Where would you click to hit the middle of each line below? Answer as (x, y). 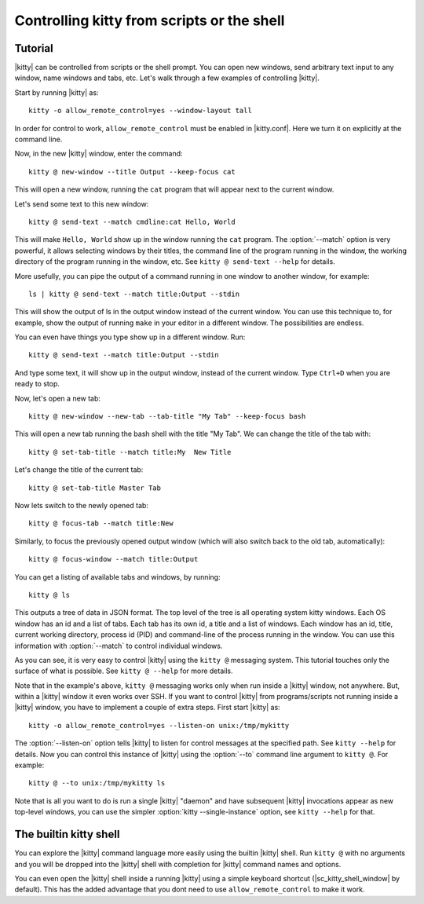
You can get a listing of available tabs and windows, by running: (117, 576)
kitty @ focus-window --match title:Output (113, 559)
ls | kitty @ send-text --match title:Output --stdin (134, 294)
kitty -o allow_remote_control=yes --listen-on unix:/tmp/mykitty (159, 725)
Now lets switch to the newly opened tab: (82, 505)
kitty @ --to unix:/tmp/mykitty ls (97, 783)
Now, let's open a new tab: (58, 398)
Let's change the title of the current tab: (79, 470)
